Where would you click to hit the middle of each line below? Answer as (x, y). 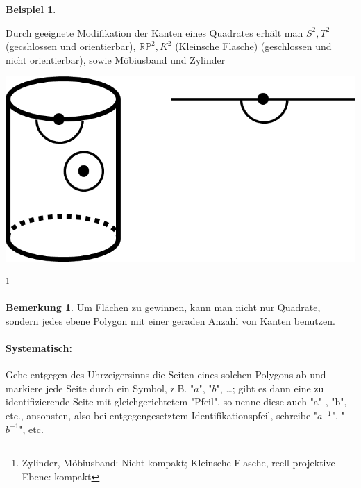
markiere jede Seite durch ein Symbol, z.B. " (100, 388)
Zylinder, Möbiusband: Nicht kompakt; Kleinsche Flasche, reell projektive (178, 463)
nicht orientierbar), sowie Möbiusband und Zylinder (116, 59)
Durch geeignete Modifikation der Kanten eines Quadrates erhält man (154, 32)
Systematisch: (39, 347)
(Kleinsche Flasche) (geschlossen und (253, 46)
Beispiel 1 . (31, 9)
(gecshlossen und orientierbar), (71, 46)
